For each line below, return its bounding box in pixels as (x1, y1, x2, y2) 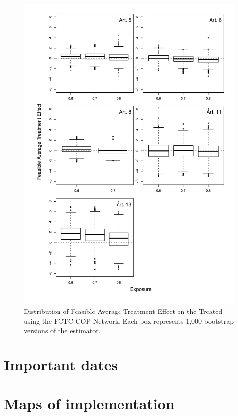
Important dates (4, 354, 118, 374)
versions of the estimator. (24, 325, 101, 336)
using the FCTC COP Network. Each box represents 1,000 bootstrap (24, 315, 234, 326)
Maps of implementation (4, 393, 175, 414)
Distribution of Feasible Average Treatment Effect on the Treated (24, 306, 223, 316)
